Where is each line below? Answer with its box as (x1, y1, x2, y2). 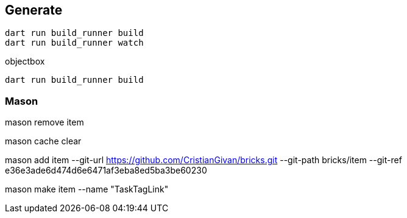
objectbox (5, 56, 45, 67)
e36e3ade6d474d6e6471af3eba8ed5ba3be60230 (5, 165, 207, 176)
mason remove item (5, 117, 84, 128)
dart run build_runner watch (5, 38, 144, 48)
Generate (5, 2, 63, 18)
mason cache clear (5, 136, 82, 147)
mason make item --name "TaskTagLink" (5, 184, 169, 195)
